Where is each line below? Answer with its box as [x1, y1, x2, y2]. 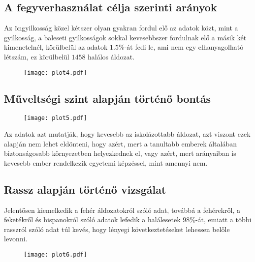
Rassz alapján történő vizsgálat [4, 181, 166, 197]
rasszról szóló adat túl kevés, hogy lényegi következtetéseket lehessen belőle [4, 224, 230, 234]
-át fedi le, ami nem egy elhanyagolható [124, 42, 244, 52]
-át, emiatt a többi [195, 214, 252, 225]
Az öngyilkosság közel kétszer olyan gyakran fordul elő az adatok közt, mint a [4, 23, 238, 33]
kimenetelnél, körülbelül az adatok [4, 42, 108, 52]
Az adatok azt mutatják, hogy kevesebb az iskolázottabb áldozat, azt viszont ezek [4, 129, 251, 139]
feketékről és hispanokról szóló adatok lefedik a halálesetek [4, 214, 181, 225]
